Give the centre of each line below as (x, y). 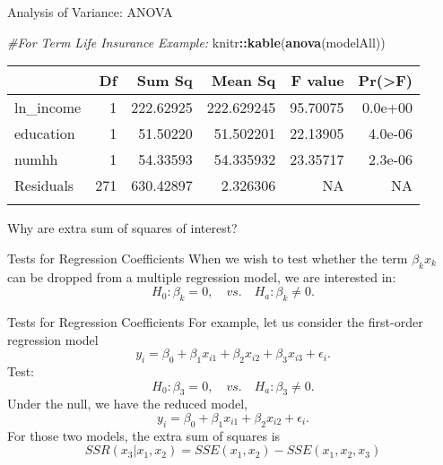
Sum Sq (165, 81)
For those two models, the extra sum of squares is (144, 435)
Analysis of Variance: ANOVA (90, 12)
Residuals (44, 185)
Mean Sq (244, 81)
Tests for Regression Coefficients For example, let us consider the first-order (215, 321)
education (45, 133)
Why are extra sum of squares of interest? (122, 228)
